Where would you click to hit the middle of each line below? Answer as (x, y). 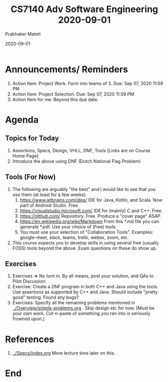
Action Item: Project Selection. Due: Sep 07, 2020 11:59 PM (73, 94)
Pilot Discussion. (30, 281)
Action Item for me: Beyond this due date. (55, 99)
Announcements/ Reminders (67, 69)
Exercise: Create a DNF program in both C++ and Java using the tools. (85, 287)
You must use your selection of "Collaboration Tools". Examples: (87, 232)
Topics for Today (32, 138)
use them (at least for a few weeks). (50, 195)
